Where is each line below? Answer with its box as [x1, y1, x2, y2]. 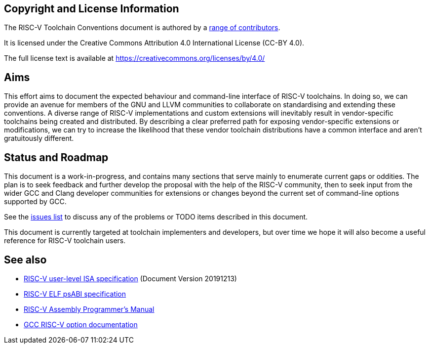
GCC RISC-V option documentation [24, 320, 138, 329]
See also [4, 253, 47, 266]
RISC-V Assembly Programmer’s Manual [24, 304, 155, 313]
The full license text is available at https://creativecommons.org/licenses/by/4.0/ [4, 54, 265, 63]
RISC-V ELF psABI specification [24, 289, 126, 298]
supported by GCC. [4, 197, 67, 206]
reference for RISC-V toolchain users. [4, 236, 126, 245]
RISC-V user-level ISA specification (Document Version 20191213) [24, 274, 237, 283]
